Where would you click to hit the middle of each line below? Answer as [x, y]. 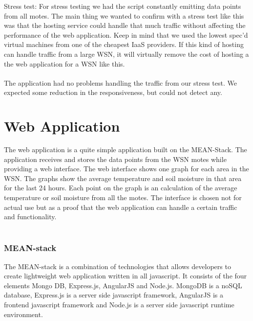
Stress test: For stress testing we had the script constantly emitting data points [123, 6]
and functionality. [30, 217]
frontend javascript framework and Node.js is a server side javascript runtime [119, 304]
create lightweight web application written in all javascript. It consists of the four [126, 276]
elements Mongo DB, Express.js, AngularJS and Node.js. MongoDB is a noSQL [123, 285]
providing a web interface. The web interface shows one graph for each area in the [126, 169]
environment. [23, 314]
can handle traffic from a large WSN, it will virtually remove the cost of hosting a [126, 54]
